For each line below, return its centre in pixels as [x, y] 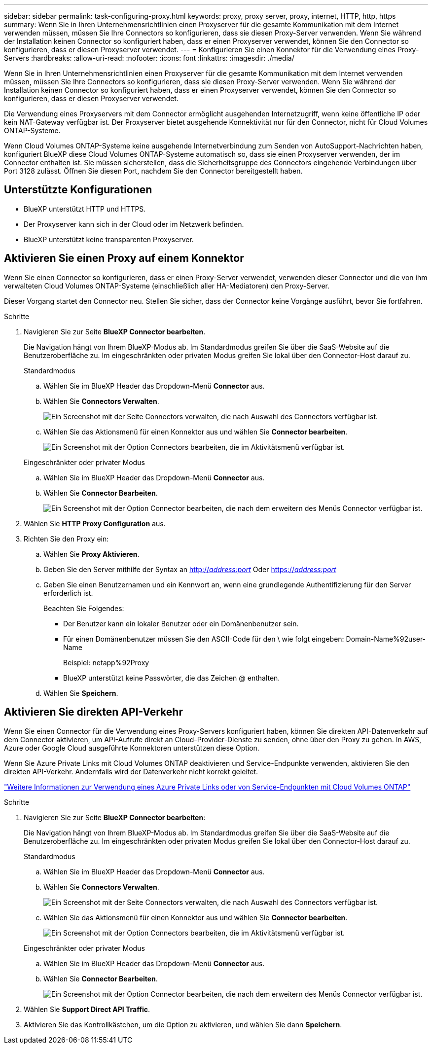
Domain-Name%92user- [386, 639]
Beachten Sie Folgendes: [84, 608]
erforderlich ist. [68, 593]
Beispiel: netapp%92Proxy [106, 662]
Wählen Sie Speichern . [81, 693]
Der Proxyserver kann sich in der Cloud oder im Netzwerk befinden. [134, 224]
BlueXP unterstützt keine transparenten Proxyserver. [109, 239]
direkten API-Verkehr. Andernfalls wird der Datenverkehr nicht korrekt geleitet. [131, 771]
